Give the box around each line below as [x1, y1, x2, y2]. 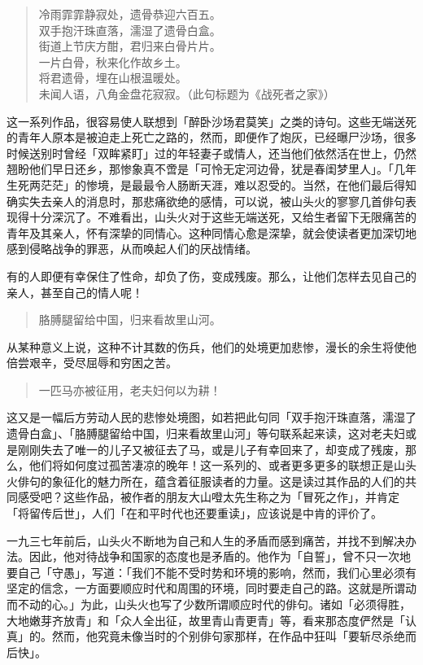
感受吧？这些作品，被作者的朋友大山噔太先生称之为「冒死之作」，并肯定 [17, 488, 399, 505]
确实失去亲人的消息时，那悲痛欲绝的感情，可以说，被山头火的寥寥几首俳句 [7, 192, 405, 209]
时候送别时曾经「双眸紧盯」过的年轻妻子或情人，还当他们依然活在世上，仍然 [7, 144, 416, 161]
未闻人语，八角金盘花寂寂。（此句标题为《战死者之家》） [38, 85, 335, 102]
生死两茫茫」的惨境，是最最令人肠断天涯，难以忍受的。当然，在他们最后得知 [7, 176, 416, 193]
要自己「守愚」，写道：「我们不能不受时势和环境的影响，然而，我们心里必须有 [7, 563, 416, 580]
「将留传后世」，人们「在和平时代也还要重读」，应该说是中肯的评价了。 [7, 505, 382, 522]
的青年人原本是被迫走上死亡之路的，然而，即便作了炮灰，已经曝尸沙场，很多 [7, 129, 416, 146]
